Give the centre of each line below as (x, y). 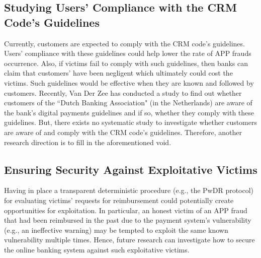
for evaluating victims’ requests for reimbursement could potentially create (119, 200)
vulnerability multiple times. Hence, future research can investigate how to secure (129, 240)
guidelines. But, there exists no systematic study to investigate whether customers (131, 122)
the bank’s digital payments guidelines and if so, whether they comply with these (129, 112)
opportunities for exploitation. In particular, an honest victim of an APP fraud (126, 210)
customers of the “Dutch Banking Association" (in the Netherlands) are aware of (128, 103)
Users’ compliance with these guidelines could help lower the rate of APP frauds (128, 53)
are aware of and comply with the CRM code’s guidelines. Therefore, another (123, 132)
